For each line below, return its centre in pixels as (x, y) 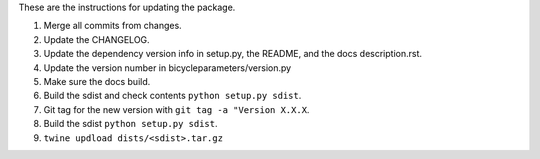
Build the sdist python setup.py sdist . (131, 124)
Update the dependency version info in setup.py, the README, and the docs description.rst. (233, 54)
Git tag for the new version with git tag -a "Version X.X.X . (176, 109)
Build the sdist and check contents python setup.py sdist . (172, 96)
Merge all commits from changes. (112, 26)
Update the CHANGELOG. (96, 39)
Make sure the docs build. (97, 81)
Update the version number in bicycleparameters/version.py (167, 67)
